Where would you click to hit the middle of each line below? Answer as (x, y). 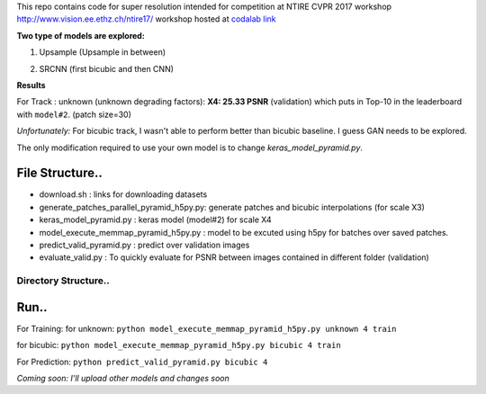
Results (31, 85)
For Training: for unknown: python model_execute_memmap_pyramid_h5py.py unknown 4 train (207, 328)
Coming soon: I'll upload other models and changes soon (123, 379)
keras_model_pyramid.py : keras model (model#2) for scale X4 (155, 219)
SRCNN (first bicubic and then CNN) (107, 68)
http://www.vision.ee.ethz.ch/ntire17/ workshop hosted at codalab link (146, 19)
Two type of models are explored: (81, 35)
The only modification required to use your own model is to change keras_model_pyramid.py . (190, 148)
